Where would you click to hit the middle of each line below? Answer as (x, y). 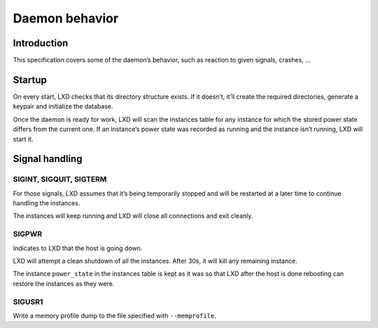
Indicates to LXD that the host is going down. (78, 248)
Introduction (41, 43)
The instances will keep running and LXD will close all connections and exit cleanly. (133, 216)
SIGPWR (27, 234)
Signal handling (48, 159)
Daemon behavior (66, 18)
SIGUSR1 (28, 301)
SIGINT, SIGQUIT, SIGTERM (60, 179)
